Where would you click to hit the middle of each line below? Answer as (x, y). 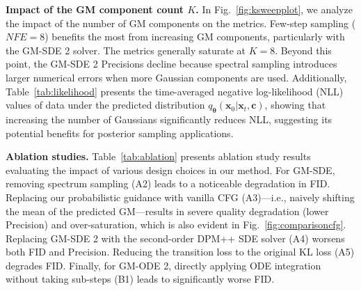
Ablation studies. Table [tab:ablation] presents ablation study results (158, 156)
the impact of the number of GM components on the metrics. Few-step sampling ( (181, 23)
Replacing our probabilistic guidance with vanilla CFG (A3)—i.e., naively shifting (180, 197)
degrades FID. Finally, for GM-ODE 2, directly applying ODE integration (163, 265)
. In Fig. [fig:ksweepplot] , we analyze (274, 9)
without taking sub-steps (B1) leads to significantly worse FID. (140, 279)
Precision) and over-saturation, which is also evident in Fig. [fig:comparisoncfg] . (176, 225)
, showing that (295, 105)
